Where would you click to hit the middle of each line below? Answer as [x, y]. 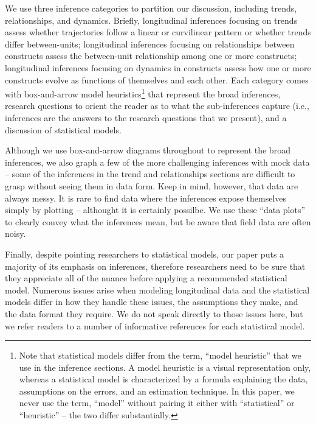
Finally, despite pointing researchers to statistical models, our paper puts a [145, 254]
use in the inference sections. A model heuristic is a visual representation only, [165, 367]
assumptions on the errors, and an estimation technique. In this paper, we [157, 391]
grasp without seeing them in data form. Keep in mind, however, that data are [152, 185]
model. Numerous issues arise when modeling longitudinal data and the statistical [157, 290]
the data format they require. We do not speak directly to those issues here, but [154, 313]
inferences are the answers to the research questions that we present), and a [146, 118]
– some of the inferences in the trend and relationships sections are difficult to [150, 174]
